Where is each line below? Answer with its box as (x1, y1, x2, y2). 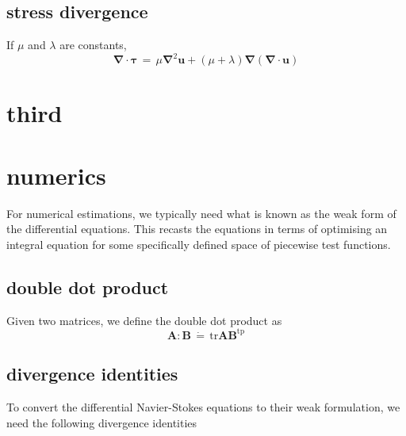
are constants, (59, 36, 127, 53)
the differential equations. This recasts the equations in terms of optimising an (6, 220, 388, 237)
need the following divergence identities (6, 414, 197, 430)
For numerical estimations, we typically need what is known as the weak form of (6, 205, 396, 221)
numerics (6, 159, 106, 191)
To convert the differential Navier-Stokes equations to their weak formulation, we (6, 399, 400, 415)
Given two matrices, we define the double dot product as (6, 312, 282, 328)
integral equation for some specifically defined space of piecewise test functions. (6, 235, 391, 252)
